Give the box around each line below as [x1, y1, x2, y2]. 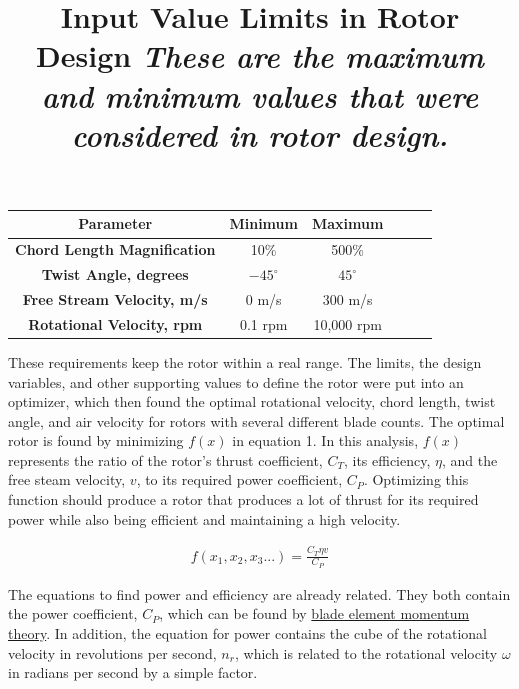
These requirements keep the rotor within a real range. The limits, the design [8, 351, 482, 372]
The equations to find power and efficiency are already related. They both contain [8, 583, 511, 604]
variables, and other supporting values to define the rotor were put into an [8, 371, 464, 392]
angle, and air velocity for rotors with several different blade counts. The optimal [8, 410, 505, 431]
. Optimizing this [363, 469, 469, 490]
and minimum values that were [41, 74, 479, 116]
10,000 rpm [313, 313, 382, 334]
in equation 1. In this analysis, [232, 430, 419, 451]
